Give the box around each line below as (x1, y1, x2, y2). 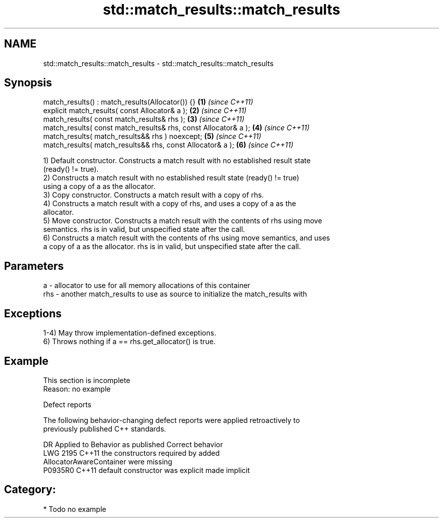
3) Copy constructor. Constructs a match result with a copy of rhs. (43, 191, 264, 200)
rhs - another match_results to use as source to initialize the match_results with (43, 290, 307, 299)
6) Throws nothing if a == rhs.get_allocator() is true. (43, 337, 216, 346)
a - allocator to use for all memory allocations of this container (43, 281, 250, 290)
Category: (4, 483, 56, 496)
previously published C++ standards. (43, 424, 166, 433)
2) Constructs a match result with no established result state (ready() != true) (43, 173, 299, 182)
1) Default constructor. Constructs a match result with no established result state (43, 156, 311, 165)
